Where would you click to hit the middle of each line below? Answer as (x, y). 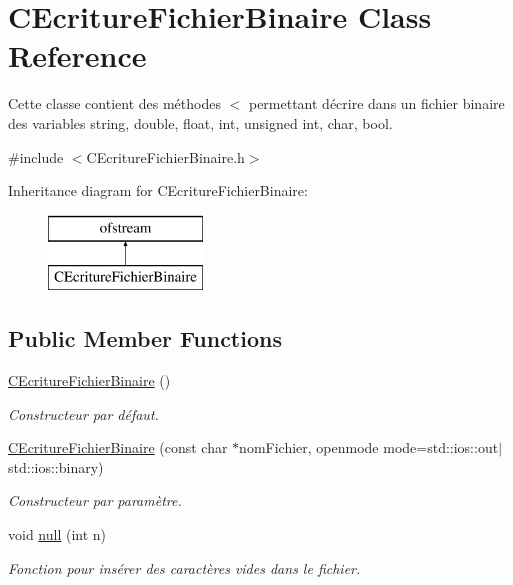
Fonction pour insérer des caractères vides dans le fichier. (184, 567)
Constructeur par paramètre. (95, 500)
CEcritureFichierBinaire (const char (118, 447)
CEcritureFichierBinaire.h (165, 156)
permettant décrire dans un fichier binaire (376, 103)
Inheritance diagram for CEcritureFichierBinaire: (158, 190)
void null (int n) (57, 534)
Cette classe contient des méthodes (114, 103)
